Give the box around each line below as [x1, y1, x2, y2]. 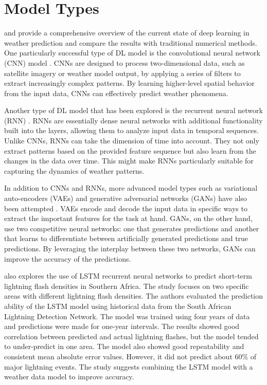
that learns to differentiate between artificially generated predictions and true [4, 233, 248, 244]
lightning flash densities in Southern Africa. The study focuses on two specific [4, 280, 249, 291]
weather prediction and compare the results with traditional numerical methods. [4, 37, 257, 48]
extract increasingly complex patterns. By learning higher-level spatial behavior [4, 78, 255, 88]
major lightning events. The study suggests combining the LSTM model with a [4, 361, 253, 372]
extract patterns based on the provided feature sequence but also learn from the [4, 145, 256, 156]
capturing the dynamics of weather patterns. [4, 165, 145, 176]
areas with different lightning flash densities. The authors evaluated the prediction [4, 290, 263, 301]
